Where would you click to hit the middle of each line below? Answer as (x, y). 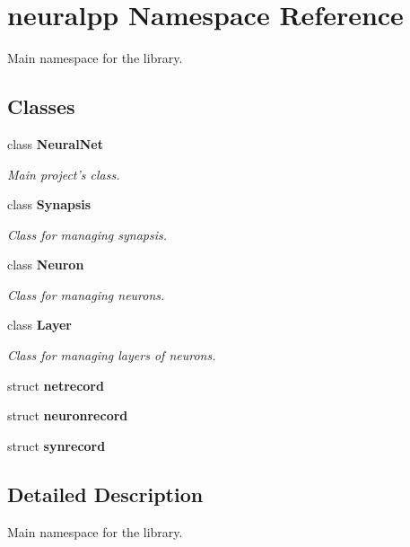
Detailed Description (105, 494)
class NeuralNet (55, 143)
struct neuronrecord (68, 415)
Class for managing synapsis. (87, 234)
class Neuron (46, 265)
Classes (41, 106)
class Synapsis (49, 204)
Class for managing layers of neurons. (112, 355)
